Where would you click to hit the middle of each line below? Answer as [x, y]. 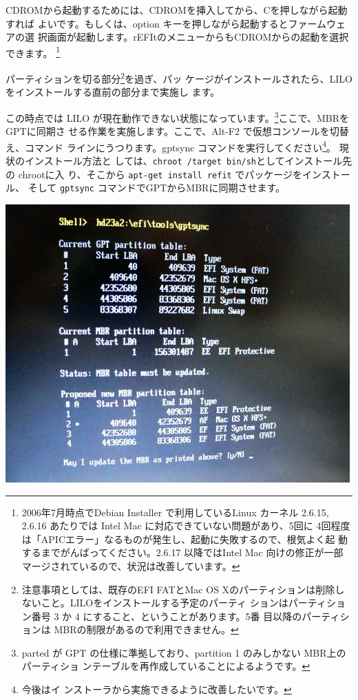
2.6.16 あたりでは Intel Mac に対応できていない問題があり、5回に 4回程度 [186, 526]
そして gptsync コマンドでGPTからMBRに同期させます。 [156, 188]
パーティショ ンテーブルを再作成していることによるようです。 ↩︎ [166, 666]
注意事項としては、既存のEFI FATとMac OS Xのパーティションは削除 [178, 589]
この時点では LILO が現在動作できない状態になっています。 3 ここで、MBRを [178, 116]
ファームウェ [317, 23]
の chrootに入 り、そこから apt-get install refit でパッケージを [154, 174]
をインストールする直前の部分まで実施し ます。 [113, 92]
